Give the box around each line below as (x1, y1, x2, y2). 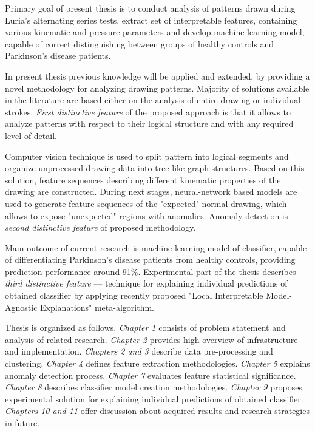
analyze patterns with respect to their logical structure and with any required (5, 117, 294, 130)
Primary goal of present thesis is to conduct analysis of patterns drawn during (5, 2, 296, 14)
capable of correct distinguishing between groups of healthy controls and (5, 37, 274, 50)
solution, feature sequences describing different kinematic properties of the (5, 173, 281, 186)
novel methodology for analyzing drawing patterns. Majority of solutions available (5, 81, 310, 94)
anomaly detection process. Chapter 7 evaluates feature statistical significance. (5, 368, 296, 381)
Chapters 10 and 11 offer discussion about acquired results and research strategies (5, 404, 310, 417)
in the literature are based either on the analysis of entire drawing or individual (5, 93, 301, 106)
